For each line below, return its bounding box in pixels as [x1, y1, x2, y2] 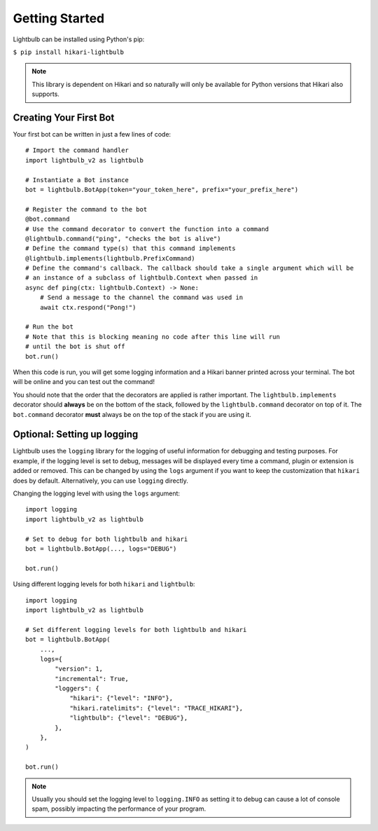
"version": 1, [55, 665, 104, 673]
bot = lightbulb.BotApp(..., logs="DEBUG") [25, 544, 177, 553]
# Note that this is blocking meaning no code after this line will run [25, 333, 280, 341]
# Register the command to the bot [25, 205, 148, 213]
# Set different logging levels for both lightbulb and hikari [25, 626, 247, 633]
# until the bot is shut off [25, 343, 125, 350]
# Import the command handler [25, 146, 129, 154]
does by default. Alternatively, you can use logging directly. [13, 476, 189, 485]
